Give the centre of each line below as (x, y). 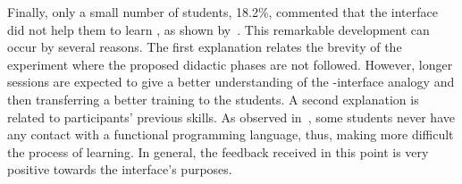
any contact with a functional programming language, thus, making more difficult (231, 134)
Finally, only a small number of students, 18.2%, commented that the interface (223, 12)
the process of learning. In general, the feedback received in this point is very (218, 151)
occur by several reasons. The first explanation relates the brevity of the (205, 47)
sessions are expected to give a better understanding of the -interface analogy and (231, 82)
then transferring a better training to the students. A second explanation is (213, 99)
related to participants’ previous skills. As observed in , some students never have (231, 117)
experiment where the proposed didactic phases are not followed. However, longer (230, 64)
